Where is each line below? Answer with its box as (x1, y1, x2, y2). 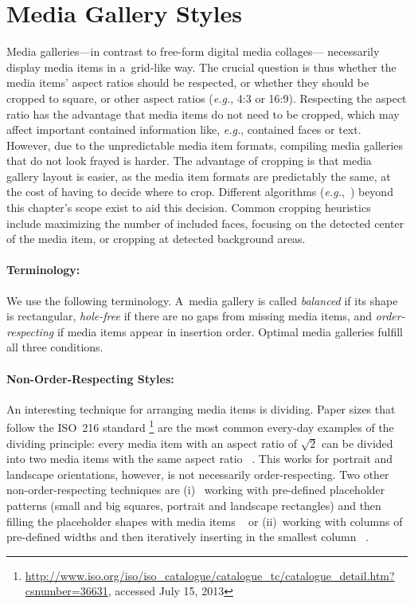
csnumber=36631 (25, 582, 108, 599)
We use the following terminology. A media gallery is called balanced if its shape (6, 292, 398, 308)
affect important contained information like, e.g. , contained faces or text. (6, 121, 361, 138)
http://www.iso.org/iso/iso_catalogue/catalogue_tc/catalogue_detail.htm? (25, 567, 395, 583)
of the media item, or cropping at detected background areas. (6, 230, 306, 247)
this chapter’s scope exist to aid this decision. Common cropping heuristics (6, 199, 371, 216)
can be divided (322, 434, 393, 451)
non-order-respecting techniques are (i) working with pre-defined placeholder (6, 481, 385, 498)
